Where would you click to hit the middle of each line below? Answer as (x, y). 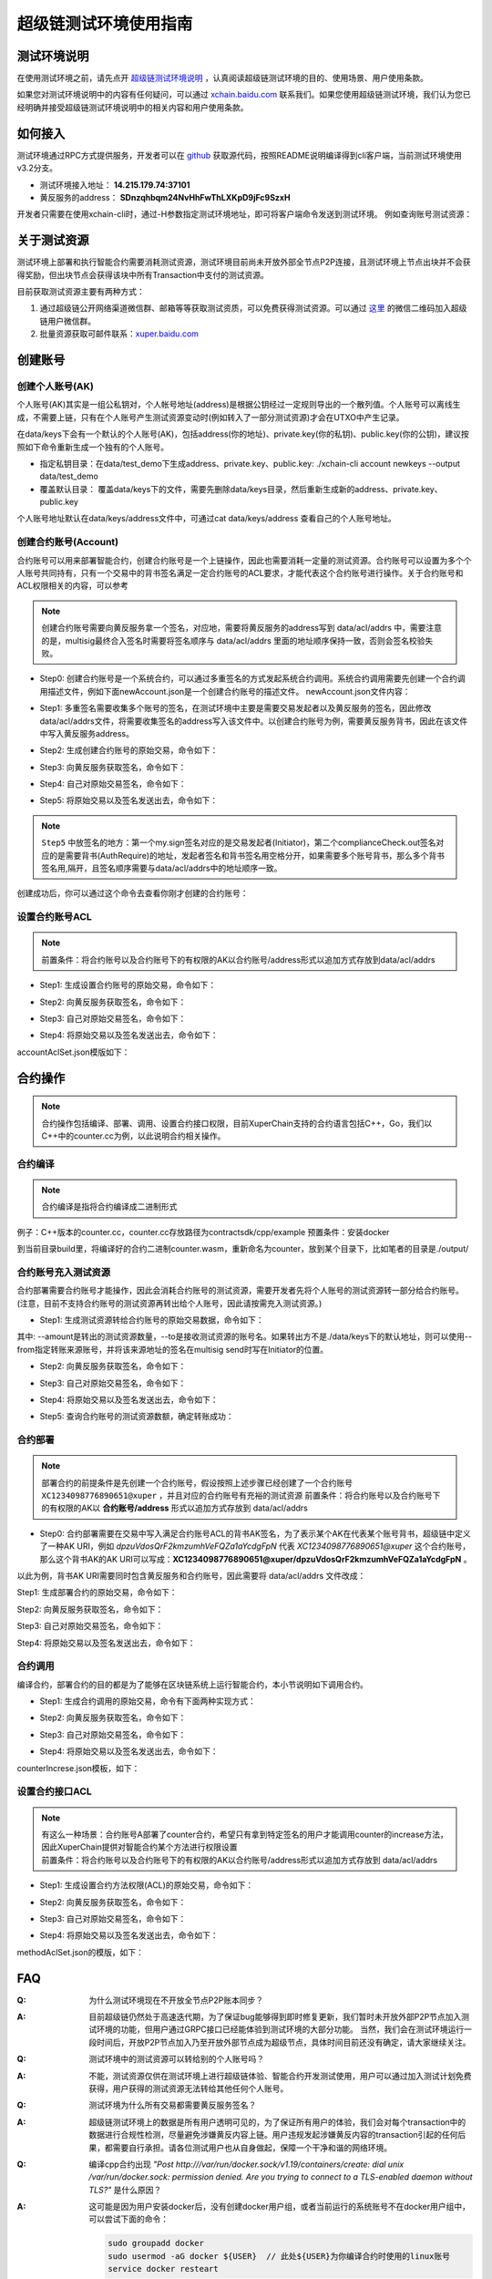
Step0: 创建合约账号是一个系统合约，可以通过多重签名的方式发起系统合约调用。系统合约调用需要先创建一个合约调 (252, 678)
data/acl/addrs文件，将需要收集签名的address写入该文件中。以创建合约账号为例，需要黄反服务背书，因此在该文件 (254, 721)
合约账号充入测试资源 (64, 1272)
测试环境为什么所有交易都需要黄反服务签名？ (173, 2105)
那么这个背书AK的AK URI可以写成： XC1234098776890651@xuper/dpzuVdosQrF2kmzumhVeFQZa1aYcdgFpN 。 (256, 1559)
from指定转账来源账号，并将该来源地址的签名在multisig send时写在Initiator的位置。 (173, 1349)
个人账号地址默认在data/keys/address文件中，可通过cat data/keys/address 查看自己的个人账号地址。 (206, 519)
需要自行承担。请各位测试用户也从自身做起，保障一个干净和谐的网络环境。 (252, 2148)
